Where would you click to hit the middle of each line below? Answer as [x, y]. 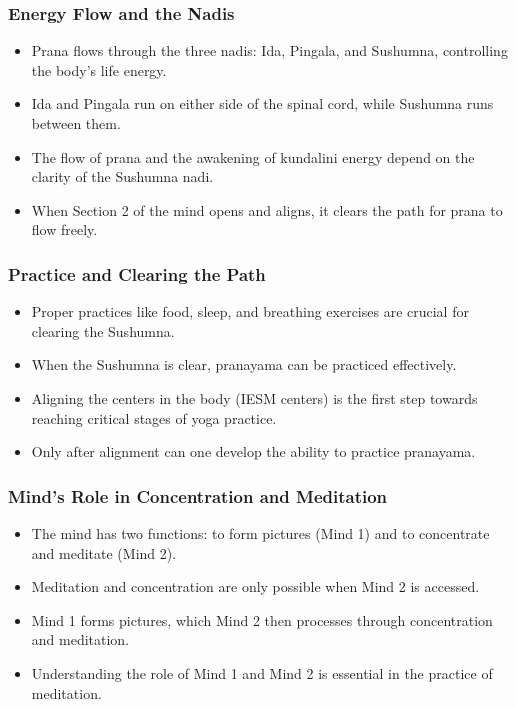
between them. [76, 123]
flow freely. [64, 229]
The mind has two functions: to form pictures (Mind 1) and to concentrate [260, 532]
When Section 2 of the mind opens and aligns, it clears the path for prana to [267, 209]
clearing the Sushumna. [103, 330]
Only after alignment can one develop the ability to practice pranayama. [253, 451]
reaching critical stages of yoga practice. [154, 417]
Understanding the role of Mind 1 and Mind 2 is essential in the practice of [262, 672]
